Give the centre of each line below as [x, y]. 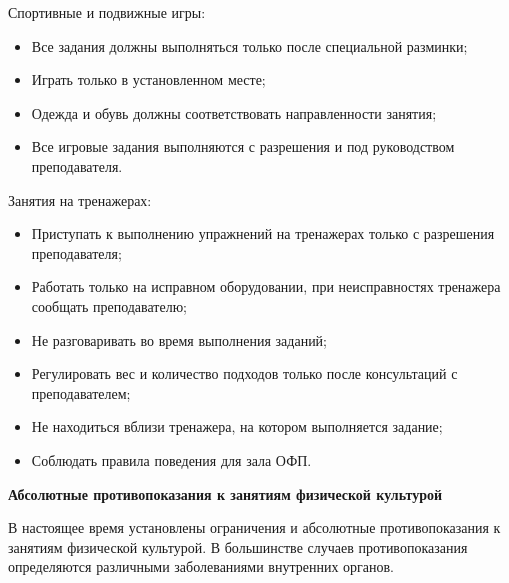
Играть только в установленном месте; [148, 79]
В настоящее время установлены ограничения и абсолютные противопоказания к [254, 527]
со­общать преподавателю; [109, 305]
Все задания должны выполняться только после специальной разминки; [249, 45]
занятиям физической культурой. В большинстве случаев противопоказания [238, 546]
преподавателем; [81, 392]
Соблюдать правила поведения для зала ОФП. [171, 459]
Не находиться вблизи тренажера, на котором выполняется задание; [237, 426]
